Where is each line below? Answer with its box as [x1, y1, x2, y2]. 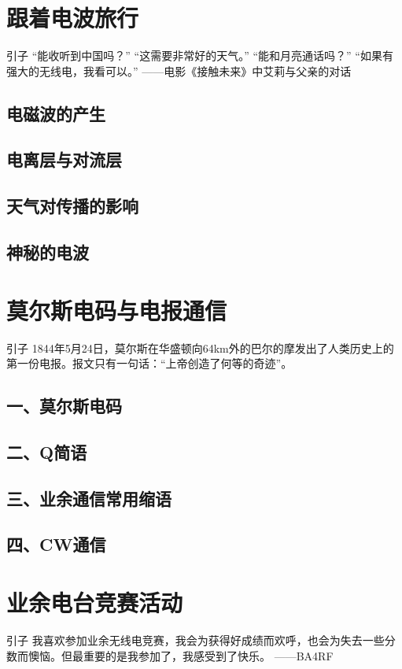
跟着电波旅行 [6, 2, 139, 34]
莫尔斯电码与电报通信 [6, 294, 227, 326]
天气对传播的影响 [6, 194, 138, 218]
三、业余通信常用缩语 [6, 486, 171, 510]
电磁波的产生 [6, 101, 105, 125]
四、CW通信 [6, 532, 106, 556]
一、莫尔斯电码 [6, 394, 122, 418]
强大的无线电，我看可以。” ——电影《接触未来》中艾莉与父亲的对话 [6, 62, 352, 79]
